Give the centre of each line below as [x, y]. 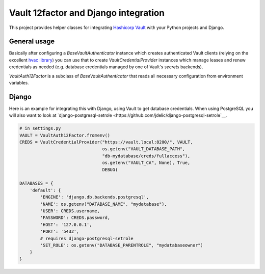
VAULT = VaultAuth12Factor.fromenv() [65, 135]
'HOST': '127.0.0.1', [66, 224]
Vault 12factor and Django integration [87, 13]
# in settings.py [40, 128]
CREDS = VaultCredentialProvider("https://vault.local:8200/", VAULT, [106, 142]
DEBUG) [110, 170]
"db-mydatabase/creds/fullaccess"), [146, 156]
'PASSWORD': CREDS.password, [75, 218]
